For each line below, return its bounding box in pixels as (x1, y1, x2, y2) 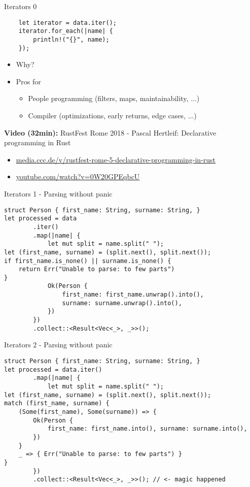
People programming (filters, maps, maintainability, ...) (28, 93, 200, 104)
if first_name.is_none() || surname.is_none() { (4, 257, 171, 265)
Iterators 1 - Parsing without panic (4, 188, 113, 199)
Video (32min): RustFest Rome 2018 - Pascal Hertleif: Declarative (4, 127, 217, 138)
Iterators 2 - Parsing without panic (4, 339, 113, 350)
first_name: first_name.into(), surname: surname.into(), (47, 425, 247, 433)
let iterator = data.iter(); (18, 19, 117, 26)
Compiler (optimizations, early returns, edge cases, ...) (28, 110, 197, 120)
